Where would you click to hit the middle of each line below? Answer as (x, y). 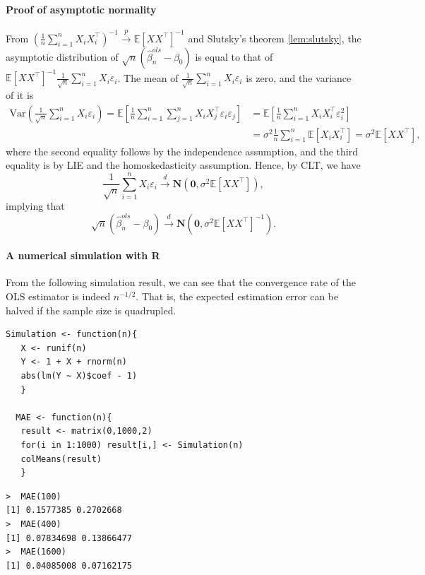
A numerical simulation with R (83, 255)
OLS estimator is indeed (58, 296)
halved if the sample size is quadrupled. (91, 310)
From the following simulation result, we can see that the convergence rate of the (181, 282)
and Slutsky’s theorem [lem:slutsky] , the (275, 38)
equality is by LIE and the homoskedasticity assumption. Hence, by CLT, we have (183, 165)
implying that (35, 206)
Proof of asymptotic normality (81, 9)
